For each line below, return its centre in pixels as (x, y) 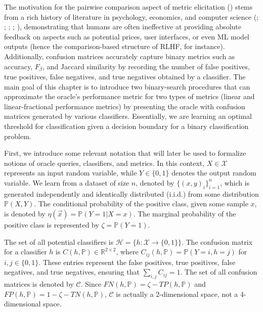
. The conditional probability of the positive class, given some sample (141, 204)
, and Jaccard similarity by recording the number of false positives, (146, 66)
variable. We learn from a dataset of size (67, 182)
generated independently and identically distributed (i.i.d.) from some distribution (131, 193)
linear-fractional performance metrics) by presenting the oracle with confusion (125, 106)
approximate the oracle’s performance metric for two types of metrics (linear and (129, 96)
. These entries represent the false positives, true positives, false (137, 262)
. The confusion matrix (217, 241)
